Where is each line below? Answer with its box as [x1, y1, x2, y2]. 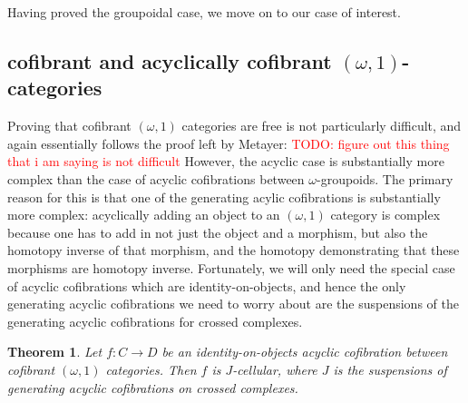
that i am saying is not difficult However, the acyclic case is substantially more [7, 152, 444, 171]
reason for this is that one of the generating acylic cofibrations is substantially [7, 187, 441, 206]
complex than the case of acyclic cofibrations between [7, 169, 305, 188]
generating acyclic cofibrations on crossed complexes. [7, 378, 298, 397]
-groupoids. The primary [316, 169, 453, 188]
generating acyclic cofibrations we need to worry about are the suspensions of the [7, 294, 459, 313]
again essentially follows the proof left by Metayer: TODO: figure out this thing [7, 133, 450, 152]
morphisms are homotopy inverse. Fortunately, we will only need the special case [7, 258, 455, 277]
